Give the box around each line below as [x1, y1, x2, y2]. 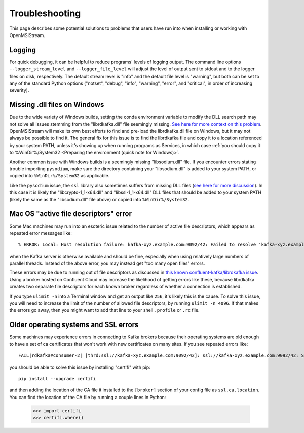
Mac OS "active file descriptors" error [9, 209, 132, 218]
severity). [9, 87, 29, 93]
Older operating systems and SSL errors [9, 320, 139, 329]
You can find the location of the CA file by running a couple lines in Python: [9, 394, 166, 400]
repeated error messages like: [9, 230, 72, 236]
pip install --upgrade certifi [18, 376, 96, 381]
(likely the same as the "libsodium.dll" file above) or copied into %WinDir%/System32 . [9, 196, 189, 202]
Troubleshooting [9, 8, 81, 19]
